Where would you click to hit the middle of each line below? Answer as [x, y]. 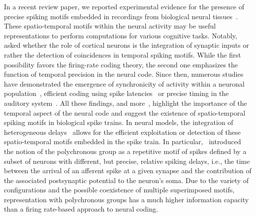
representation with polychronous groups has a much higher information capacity [127, 199]
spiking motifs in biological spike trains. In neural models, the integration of [119, 122]
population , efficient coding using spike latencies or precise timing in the [116, 93]
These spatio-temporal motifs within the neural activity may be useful [110, 26]
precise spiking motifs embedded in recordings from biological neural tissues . [121, 16]
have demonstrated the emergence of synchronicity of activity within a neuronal [124, 83]
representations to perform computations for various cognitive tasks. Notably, [121, 35]
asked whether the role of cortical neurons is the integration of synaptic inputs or [127, 45]
